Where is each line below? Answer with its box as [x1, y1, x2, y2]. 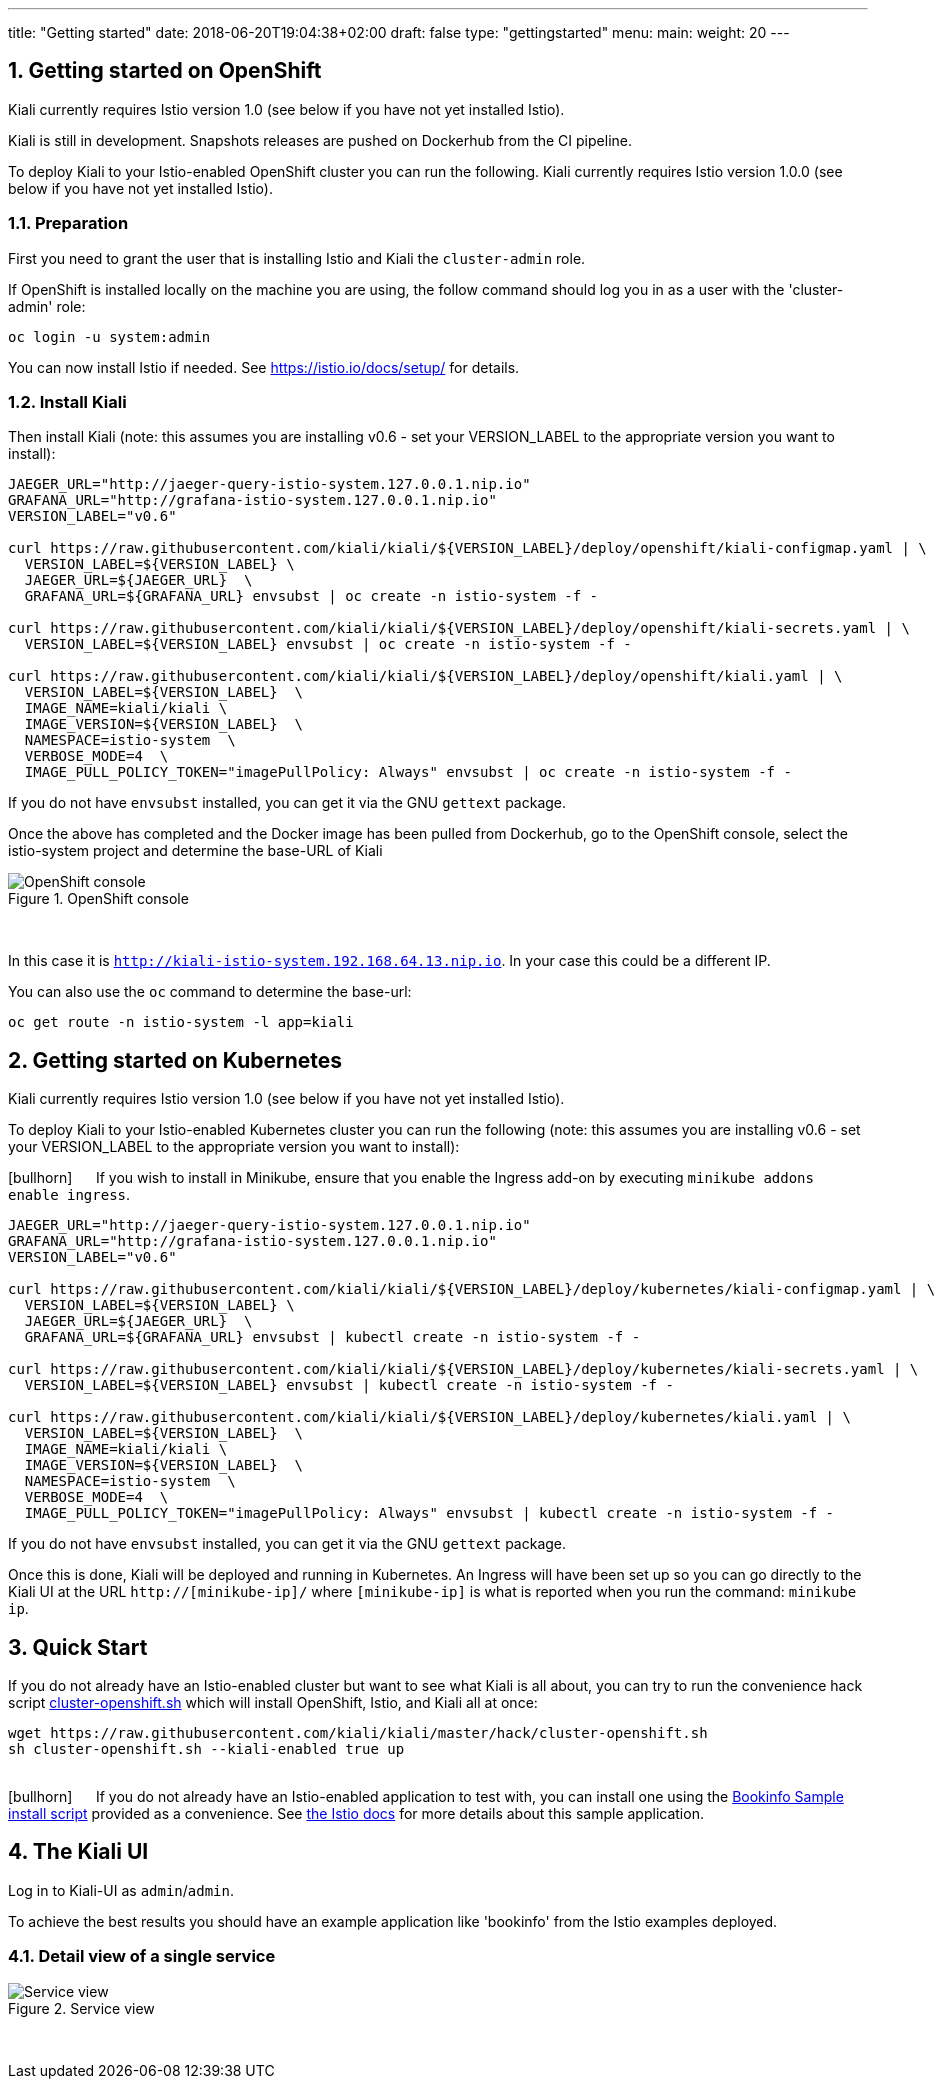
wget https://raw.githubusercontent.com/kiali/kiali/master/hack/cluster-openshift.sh [8, 1725, 708, 1742]
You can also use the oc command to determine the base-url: [8, 983, 412, 1001]
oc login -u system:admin [8, 328, 211, 345]
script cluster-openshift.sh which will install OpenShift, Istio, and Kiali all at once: [8, 1694, 538, 1712]
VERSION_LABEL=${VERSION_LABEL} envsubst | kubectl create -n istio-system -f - [24, 1377, 674, 1394]
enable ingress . [8, 1186, 131, 1204]
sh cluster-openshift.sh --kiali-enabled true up [8, 1741, 405, 1758]
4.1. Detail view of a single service [8, 1946, 276, 1967]
